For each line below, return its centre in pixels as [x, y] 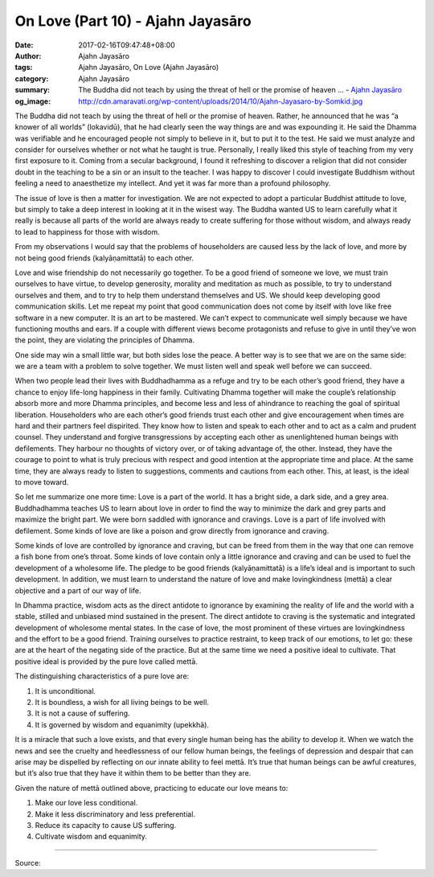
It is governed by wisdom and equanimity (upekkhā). [122, 724]
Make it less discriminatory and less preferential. [115, 814]
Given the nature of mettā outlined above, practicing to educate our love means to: [151, 788]
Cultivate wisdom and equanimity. [91, 837]
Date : [24, 45]
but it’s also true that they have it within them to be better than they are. [133, 773]
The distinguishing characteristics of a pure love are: [102, 676]
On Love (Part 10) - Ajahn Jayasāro [133, 21]
